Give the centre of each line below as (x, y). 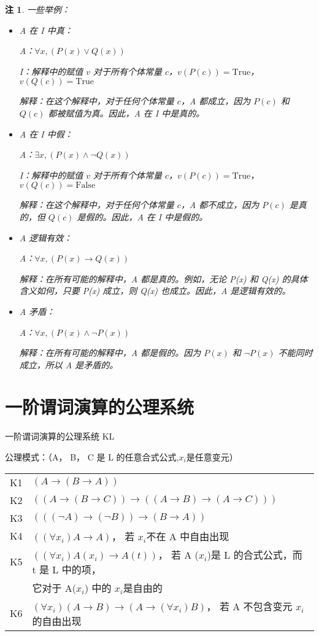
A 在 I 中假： (46, 134)
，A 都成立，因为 (216, 101)
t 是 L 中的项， (67, 569)
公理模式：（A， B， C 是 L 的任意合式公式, (92, 457)
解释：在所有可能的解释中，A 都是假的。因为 (110, 353)
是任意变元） (212, 457)
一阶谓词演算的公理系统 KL (60, 436)
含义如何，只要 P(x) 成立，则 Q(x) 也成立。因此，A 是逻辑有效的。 (155, 291)
